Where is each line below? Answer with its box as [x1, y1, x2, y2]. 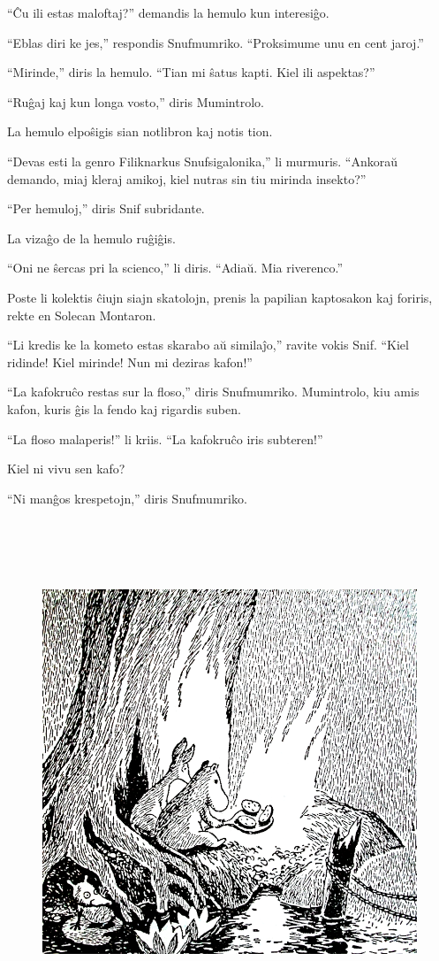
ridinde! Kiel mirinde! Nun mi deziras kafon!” [7, 352, 253, 371]
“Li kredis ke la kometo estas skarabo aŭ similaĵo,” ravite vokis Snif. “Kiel [7, 335, 409, 354]
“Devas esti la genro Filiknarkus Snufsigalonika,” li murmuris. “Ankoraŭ [7, 151, 398, 170]
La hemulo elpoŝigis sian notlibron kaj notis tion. [7, 122, 273, 141]
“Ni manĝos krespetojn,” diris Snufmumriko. [7, 488, 247, 507]
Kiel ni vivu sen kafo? [7, 459, 125, 478]
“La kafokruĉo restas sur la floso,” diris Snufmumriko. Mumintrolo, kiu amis [7, 382, 420, 401]
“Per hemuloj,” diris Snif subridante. [7, 199, 205, 218]
